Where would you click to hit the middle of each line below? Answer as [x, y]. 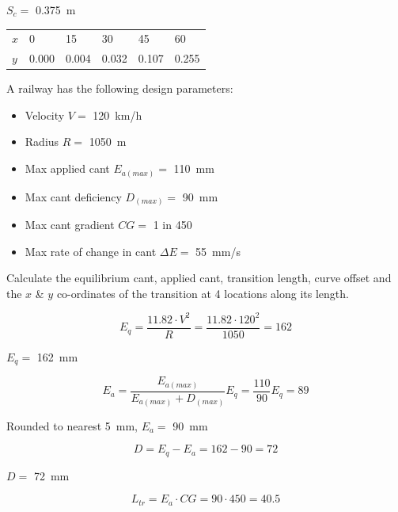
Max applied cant [67, 168]
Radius [42, 141]
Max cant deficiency [73, 196]
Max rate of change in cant [91, 251]
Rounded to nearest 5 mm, [72, 425]
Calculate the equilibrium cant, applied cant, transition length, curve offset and [199, 278]
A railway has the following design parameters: [120, 88]
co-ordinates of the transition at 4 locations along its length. [203, 293]
